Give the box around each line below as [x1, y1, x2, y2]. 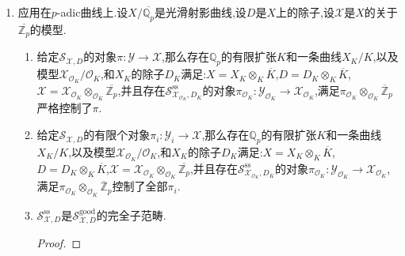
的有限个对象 [83, 126, 151, 143]
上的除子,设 [276, 4, 334, 20]
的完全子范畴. [96, 206, 166, 223]
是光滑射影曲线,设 [154, 4, 246, 20]
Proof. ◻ [36, 234, 82, 250]
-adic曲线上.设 [56, 4, 128, 20]
